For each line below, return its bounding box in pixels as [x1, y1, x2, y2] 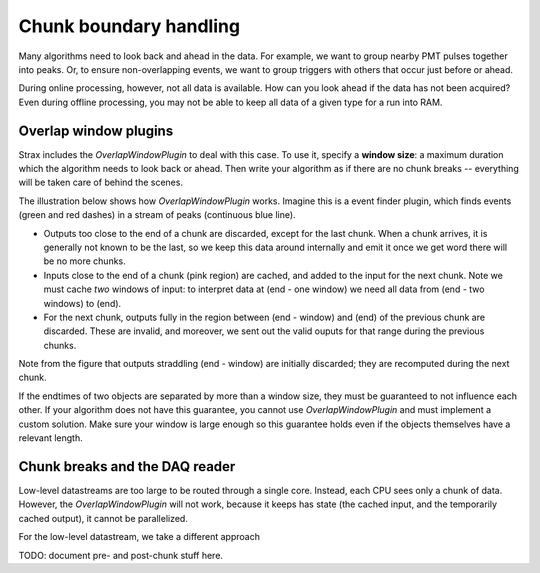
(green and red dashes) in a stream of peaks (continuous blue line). [18, 209, 296, 221]
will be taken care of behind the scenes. [18, 176, 184, 189]
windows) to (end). [43, 297, 122, 309]
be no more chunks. [43, 255, 127, 267]
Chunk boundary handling [18, 15, 240, 37]
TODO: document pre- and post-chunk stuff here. [18, 549, 224, 561]
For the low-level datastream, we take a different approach [18, 531, 260, 543]
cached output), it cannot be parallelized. [18, 512, 189, 524]
